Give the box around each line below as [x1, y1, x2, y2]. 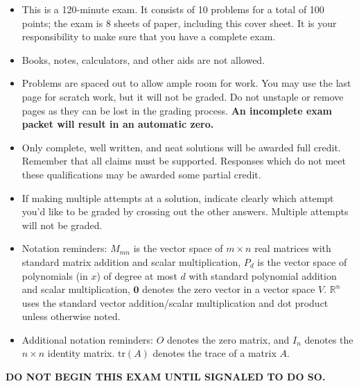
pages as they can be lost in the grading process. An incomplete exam [21, 103, 333, 117]
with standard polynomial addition [189, 268, 337, 283]
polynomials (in [21, 268, 88, 283]
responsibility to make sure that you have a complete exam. [21, 29, 276, 44]
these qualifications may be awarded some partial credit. [21, 167, 261, 181]
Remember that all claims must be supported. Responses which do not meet [21, 153, 346, 168]
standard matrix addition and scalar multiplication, [21, 254, 241, 269]
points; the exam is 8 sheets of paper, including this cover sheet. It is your [21, 15, 337, 30]
